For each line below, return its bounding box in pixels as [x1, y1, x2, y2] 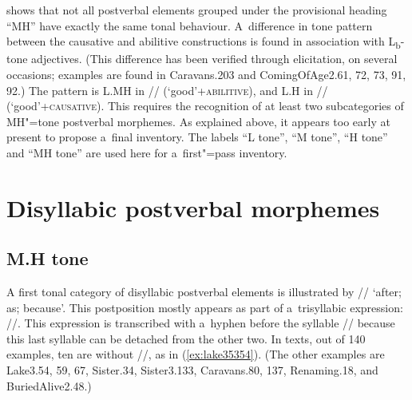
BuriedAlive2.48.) [6, 377, 92, 394]
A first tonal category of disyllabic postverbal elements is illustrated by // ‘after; [6, 283, 402, 300]
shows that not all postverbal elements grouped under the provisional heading [6, 2, 387, 18]
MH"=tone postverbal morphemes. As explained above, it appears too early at [6, 113, 390, 129]
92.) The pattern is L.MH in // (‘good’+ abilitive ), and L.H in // [6, 81, 328, 98]
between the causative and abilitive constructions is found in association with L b [6, 33, 401, 51]
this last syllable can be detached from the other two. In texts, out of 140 [6, 330, 366, 347]
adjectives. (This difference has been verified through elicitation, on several [31, 50, 398, 67]
